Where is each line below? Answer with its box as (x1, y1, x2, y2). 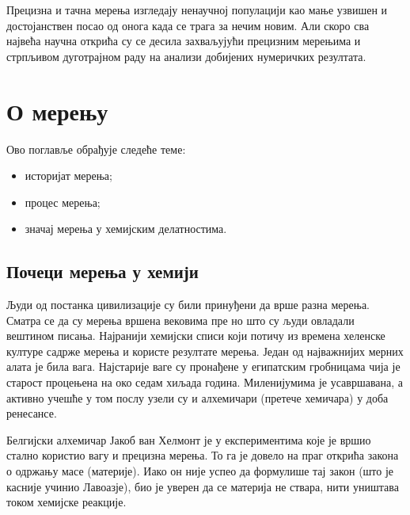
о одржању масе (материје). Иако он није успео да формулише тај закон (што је (6, 463, 394, 479)
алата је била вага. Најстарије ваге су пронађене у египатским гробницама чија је (6, 358, 401, 375)
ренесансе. (6, 405, 57, 422)
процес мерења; (25, 193, 101, 210)
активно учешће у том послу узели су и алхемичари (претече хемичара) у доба (6, 389, 389, 406)
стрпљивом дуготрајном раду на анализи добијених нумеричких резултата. (6, 48, 366, 64)
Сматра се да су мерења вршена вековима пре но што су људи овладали (6, 311, 355, 328)
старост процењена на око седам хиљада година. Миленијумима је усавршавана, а (6, 374, 404, 391)
